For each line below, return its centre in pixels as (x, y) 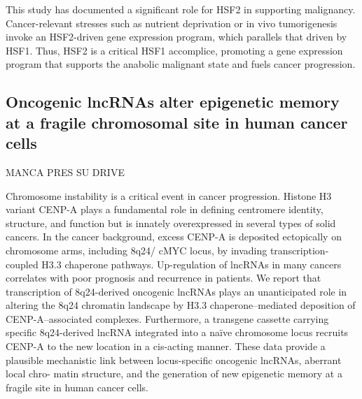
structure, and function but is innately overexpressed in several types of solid (171, 223)
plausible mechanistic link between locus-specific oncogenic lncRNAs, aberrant (174, 360)
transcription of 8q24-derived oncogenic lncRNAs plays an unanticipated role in (176, 291)
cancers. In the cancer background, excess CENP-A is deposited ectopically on (174, 237)
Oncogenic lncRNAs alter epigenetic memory (173, 102)
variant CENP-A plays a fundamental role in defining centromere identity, (165, 209)
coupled (22, 264)
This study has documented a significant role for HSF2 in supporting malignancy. (181, 9)
